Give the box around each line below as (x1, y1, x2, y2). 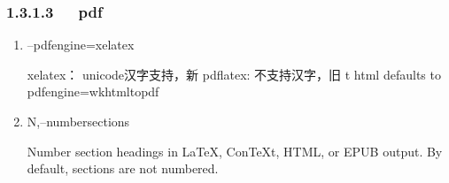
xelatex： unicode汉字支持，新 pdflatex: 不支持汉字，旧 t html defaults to (27, 65, 441, 83)
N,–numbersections (27, 112, 130, 130)
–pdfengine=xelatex (27, 35, 135, 54)
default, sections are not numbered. (27, 159, 219, 178)
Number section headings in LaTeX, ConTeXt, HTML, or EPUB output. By (27, 141, 443, 160)
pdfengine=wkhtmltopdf (27, 82, 159, 101)
